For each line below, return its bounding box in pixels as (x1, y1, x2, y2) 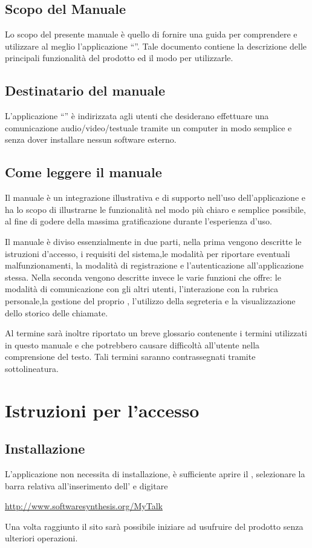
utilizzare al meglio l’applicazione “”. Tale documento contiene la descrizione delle (5, 39, 307, 52)
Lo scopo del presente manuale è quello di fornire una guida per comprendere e (5, 28, 297, 41)
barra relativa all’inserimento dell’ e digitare (5, 479, 168, 492)
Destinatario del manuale (5, 81, 166, 100)
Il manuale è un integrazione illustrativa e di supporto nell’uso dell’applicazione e (5, 191, 305, 204)
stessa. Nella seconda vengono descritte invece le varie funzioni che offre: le (5, 270, 281, 283)
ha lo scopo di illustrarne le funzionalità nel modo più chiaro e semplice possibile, (5, 203, 306, 215)
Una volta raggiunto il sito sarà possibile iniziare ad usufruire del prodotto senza (5, 520, 304, 532)
